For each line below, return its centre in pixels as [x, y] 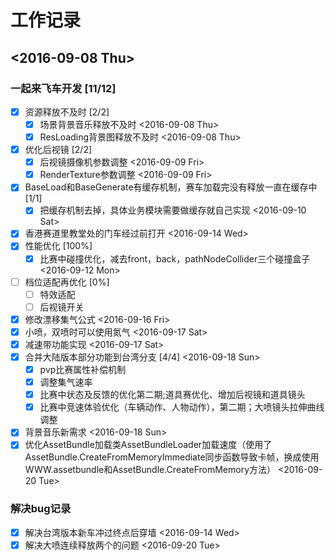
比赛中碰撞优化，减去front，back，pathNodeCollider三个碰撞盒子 [175, 258]
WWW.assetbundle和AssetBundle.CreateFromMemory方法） [150, 470]
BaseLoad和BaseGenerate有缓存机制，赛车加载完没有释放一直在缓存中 [171, 187]
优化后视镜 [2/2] [58, 150]
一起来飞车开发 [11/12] [63, 88]
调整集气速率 [66, 382]
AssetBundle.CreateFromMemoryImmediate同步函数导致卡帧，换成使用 [172, 457]
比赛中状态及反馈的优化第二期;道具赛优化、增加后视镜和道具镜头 [172, 395]
